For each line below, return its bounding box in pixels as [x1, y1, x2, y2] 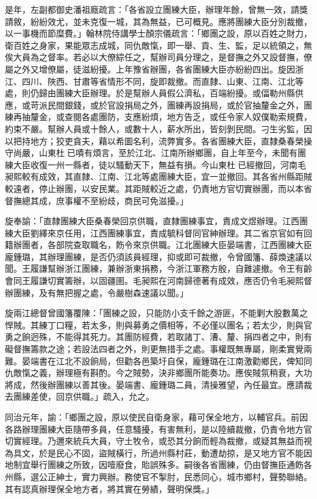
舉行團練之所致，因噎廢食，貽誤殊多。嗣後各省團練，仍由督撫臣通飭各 [30, 458, 312, 471]
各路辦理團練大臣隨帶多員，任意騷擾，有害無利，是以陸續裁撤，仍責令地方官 [5, 422, 312, 435]
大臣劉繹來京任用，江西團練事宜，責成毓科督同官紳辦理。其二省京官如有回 [13, 226, 312, 239]
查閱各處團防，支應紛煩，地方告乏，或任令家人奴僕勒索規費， [64, 110, 312, 123]
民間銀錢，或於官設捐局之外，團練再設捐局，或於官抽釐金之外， [47, 98, 304, 111]
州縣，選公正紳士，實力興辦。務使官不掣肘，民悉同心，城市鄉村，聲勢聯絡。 [5, 470, 312, 483]
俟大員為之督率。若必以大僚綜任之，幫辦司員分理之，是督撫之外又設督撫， [5, 51, 304, 63]
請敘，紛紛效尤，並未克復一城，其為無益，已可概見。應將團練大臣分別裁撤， [5, 15, 312, 27]
